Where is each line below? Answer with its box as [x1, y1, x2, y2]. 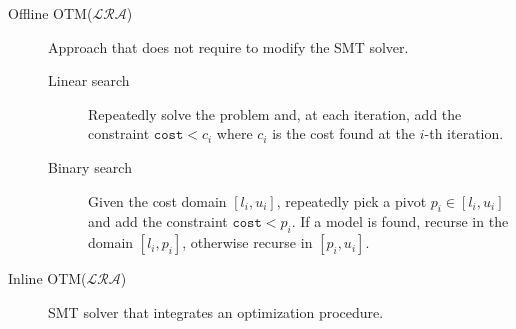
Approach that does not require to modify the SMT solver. [48, 36, 409, 57]
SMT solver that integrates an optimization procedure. [48, 301, 384, 322]
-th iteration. [424, 123, 504, 144]
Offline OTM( [8, 3, 93, 23]
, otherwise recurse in [182, 232, 313, 253]
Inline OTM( [8, 268, 87, 289]
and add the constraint [88, 211, 228, 232]
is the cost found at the [272, 123, 416, 144]
